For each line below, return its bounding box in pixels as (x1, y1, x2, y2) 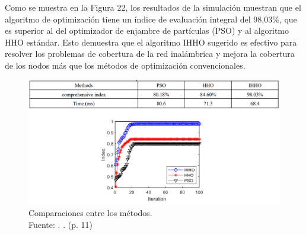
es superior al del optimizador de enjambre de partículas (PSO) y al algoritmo (5, 24, 289, 37)
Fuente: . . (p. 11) (28, 218, 93, 230)
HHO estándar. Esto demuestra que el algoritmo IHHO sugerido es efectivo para (5, 36, 297, 48)
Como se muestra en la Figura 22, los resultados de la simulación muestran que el (5, 1, 301, 13)
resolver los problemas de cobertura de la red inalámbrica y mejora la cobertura (5, 47, 295, 60)
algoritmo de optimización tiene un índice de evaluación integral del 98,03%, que (5, 12, 297, 25)
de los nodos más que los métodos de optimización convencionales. (5, 59, 246, 71)
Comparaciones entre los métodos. (28, 206, 152, 218)
